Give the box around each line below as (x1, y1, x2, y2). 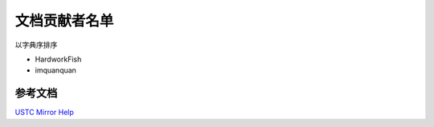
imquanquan (35, 65, 76, 75)
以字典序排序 (14, 40, 58, 50)
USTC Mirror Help (14, 108, 74, 117)
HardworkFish (35, 54, 82, 64)
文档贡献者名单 (14, 12, 114, 30)
